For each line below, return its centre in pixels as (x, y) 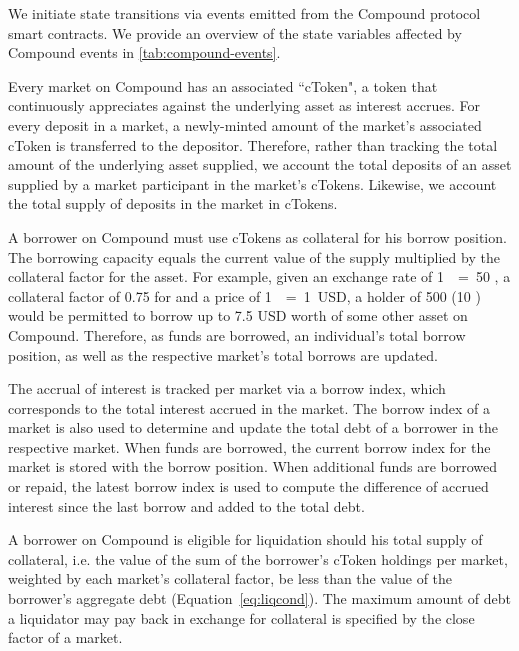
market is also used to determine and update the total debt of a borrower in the (253, 427)
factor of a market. (65, 637)
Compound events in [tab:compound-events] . (144, 52)
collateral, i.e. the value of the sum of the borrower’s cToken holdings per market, (258, 558)
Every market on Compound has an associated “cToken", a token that (223, 85)
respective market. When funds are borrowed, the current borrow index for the (249, 446)
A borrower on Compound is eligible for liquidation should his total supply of (245, 539)
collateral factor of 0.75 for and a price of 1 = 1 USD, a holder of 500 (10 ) (244, 295)
